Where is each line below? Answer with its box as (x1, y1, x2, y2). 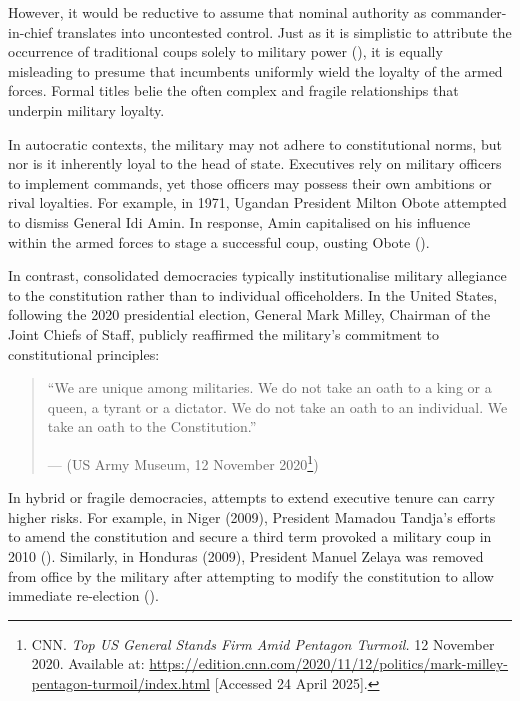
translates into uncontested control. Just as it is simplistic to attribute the (56, 21, 512, 42)
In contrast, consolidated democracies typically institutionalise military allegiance (8, 265, 507, 286)
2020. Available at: (31, 653, 145, 674)
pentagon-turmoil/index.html (31, 672, 210, 693)
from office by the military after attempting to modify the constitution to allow (8, 565, 494, 586)
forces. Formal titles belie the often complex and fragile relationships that (8, 80, 459, 101)
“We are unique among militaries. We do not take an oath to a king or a (47, 377, 492, 398)
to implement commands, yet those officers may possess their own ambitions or (8, 172, 492, 193)
